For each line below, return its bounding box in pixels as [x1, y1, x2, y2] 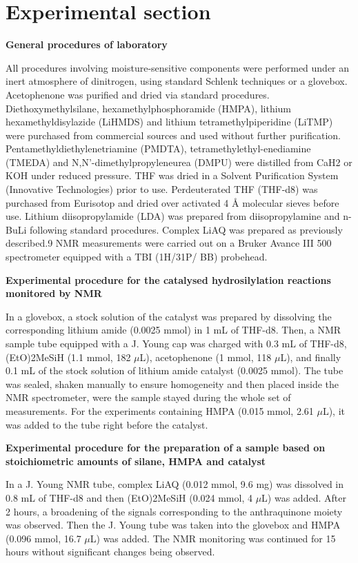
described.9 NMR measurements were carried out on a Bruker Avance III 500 [6, 236, 332, 250]
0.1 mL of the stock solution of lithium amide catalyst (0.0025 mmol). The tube [6, 363, 344, 378]
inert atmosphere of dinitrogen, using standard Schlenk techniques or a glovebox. [6, 74, 348, 88]
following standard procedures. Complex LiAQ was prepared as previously [29, 222, 343, 236]
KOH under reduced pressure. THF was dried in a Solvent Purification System [6, 168, 339, 183]
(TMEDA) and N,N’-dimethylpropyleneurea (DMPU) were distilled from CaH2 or [6, 154, 352, 169]
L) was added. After [261, 490, 346, 504]
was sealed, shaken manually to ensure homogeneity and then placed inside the [6, 376, 339, 391]
